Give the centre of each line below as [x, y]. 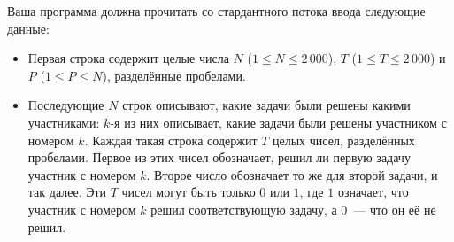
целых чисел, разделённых [344, 140]
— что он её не [395, 209]
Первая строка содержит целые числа [128, 58]
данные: [28, 28]
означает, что [373, 192]
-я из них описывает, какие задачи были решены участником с [278, 122]
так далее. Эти [67, 192]
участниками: [64, 122]
